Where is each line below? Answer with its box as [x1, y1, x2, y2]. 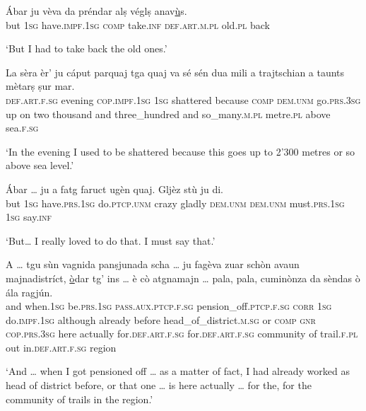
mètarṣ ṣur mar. [6, 79, 75, 93]
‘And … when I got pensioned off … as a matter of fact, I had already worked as [6, 364, 350, 378]
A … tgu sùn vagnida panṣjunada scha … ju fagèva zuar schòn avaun [6, 257, 300, 272]
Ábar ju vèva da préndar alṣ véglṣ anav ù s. [6, 4, 187, 18]
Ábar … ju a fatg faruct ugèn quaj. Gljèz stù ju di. [6, 181, 223, 196]
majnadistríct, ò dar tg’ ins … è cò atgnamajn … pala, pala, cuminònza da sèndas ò [6, 270, 360, 285]
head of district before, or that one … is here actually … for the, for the [6, 378, 312, 393]
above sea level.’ [6, 158, 74, 173]
